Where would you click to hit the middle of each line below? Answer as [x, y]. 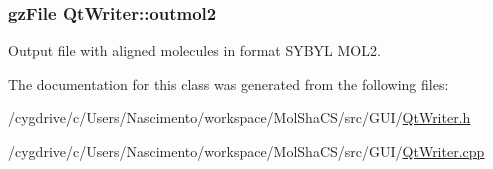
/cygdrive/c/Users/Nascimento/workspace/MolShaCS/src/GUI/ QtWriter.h [239, 117]
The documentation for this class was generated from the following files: [228, 83]
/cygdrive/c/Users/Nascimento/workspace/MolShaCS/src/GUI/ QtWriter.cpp [246, 151]
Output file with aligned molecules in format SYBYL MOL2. [194, 50]
